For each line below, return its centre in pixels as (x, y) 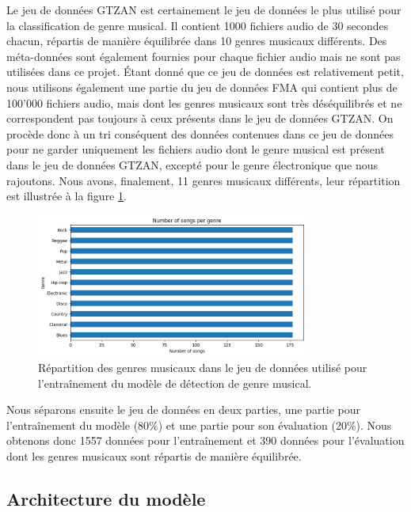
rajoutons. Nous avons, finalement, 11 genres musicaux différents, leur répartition (204, 180)
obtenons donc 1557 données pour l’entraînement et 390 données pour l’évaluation (205, 440)
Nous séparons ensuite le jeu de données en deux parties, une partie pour (184, 410)
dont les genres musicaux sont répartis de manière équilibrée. (154, 456)
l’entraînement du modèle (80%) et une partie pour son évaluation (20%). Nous (199, 425)
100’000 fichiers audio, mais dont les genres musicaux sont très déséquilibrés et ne (204, 102)
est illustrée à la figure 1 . (67, 196)
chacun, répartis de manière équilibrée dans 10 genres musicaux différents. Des (197, 41)
